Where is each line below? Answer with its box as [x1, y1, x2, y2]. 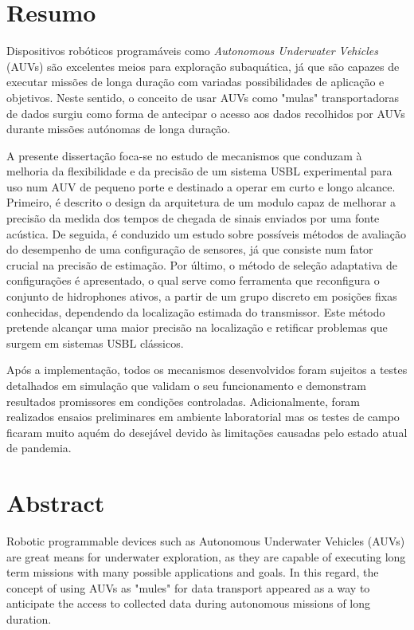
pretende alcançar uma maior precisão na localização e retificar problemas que [6, 319, 388, 336]
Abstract [6, 486, 105, 519]
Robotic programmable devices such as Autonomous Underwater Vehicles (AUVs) [6, 533, 405, 549]
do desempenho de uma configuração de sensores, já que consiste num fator [6, 241, 373, 258]
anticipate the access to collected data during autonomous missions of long [6, 595, 371, 612]
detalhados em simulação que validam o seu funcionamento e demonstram [6, 377, 366, 393]
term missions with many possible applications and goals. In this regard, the [6, 564, 379, 581]
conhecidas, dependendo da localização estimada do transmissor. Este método [6, 303, 385, 320]
